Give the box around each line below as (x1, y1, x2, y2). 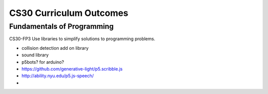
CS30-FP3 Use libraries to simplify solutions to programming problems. (9, 36, 156, 42)
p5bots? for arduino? (21, 59, 65, 65)
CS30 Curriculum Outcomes (9, 7, 129, 18)
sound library (21, 52, 49, 58)
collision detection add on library (21, 45, 89, 51)
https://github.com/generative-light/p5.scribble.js (21, 66, 123, 72)
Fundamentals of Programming (9, 22, 114, 31)
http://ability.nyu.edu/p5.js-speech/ (21, 73, 94, 79)
